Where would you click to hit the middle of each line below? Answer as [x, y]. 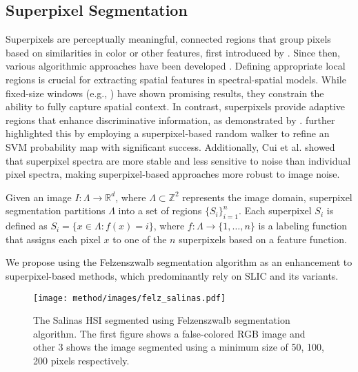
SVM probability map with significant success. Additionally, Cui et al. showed [170, 146]
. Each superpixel [275, 210]
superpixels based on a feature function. [263, 239]
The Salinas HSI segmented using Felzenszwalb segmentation [162, 320]
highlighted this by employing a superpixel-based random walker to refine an [168, 133]
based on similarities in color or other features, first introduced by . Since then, [173, 52]
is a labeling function [303, 226]
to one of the [140, 239]
